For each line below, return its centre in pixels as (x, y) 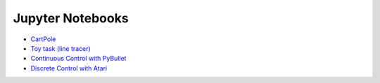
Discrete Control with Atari (69, 68)
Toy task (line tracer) (61, 48)
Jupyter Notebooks (71, 18)
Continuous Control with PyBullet (78, 59)
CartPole (43, 39)
